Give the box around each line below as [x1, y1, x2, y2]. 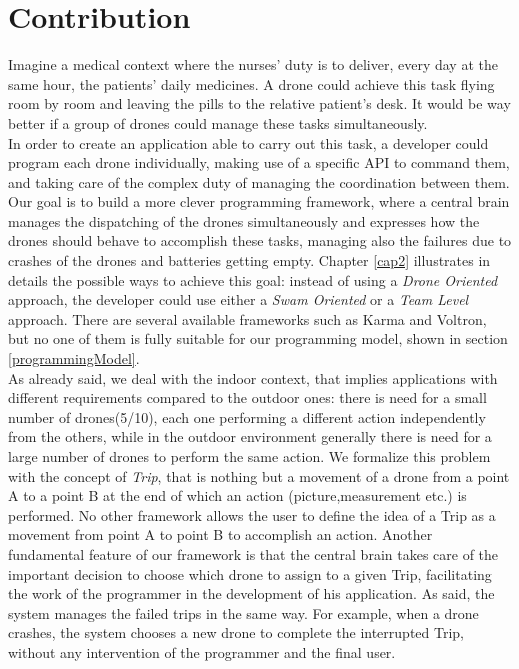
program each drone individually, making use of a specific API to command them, [8, 152, 510, 173]
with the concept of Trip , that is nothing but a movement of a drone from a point [8, 465, 510, 486]
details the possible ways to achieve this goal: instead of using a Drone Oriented [8, 269, 498, 290]
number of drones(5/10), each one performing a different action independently [8, 406, 486, 427]
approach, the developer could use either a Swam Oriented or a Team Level [8, 289, 469, 310]
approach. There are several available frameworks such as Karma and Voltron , [8, 308, 487, 329]
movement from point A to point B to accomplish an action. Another [8, 524, 433, 545]
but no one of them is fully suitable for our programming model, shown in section [8, 328, 508, 349]
